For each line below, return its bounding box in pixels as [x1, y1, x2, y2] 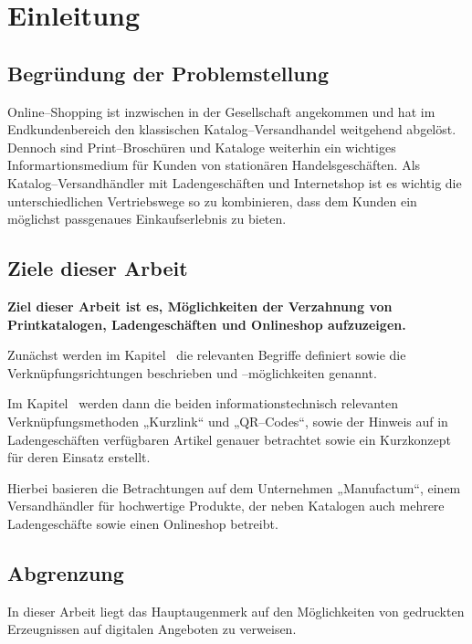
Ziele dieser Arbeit [7, 254, 188, 282]
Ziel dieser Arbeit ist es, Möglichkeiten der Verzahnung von [7, 296, 393, 315]
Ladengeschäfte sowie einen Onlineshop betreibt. [7, 513, 278, 533]
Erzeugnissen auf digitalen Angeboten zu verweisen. [7, 619, 297, 639]
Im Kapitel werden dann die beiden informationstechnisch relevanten [7, 394, 399, 413]
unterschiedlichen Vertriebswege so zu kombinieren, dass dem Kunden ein [7, 191, 417, 210]
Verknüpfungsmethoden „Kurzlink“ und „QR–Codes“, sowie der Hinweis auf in [7, 411, 448, 430]
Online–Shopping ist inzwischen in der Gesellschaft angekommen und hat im [7, 101, 435, 121]
